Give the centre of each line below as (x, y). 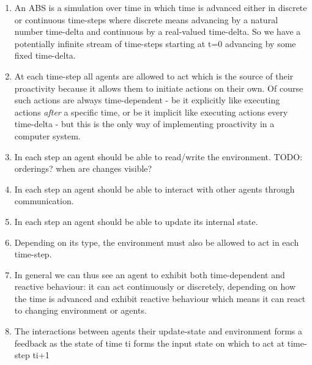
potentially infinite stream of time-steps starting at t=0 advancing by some (155, 43)
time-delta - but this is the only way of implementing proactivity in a (144, 124)
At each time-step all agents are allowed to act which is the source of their (154, 76)
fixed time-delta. (45, 55)
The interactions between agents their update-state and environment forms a (158, 331)
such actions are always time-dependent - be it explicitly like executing (147, 100)
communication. (44, 201)
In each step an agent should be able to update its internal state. (136, 221)
